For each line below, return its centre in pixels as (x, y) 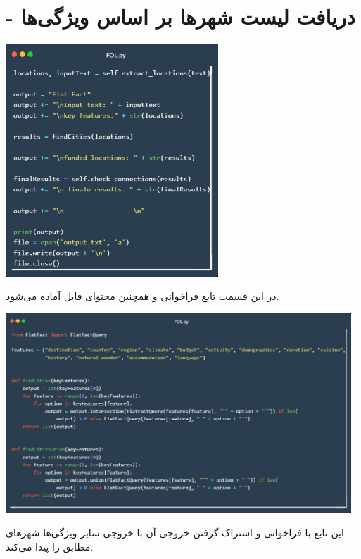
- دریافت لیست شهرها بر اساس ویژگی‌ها (180, 17)
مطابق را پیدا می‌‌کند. (50, 546)
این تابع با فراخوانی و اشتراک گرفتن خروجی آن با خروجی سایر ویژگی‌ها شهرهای (175, 532)
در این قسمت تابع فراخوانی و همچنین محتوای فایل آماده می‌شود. (142, 296)
